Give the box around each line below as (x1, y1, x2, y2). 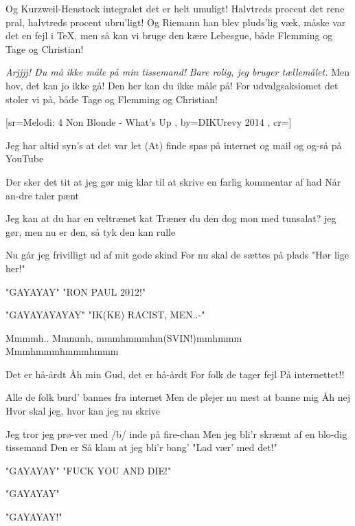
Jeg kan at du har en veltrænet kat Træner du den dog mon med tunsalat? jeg (5, 211, 336, 226)
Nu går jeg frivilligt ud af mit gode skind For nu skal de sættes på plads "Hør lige (5, 248, 349, 262)
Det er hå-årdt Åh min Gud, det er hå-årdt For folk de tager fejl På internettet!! (5, 366, 345, 381)
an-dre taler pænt (5, 188, 80, 202)
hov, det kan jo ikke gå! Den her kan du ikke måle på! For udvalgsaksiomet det (5, 78, 339, 92)
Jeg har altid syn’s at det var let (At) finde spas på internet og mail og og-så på (5, 138, 342, 152)
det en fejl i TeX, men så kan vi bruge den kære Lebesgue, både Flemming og (5, 28, 333, 43)
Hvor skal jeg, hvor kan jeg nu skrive (5, 404, 161, 418)
